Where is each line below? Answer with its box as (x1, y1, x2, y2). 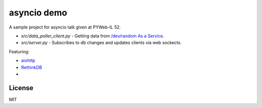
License (9, 84, 33, 92)
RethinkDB (21, 64, 42, 70)
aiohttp (21, 58, 35, 63)
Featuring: (9, 48, 30, 54)
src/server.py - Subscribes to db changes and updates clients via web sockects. (21, 40, 182, 46)
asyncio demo (9, 7, 67, 18)
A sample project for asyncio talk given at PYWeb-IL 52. (9, 24, 121, 30)
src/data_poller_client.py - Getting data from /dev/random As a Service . (21, 33, 164, 39)
